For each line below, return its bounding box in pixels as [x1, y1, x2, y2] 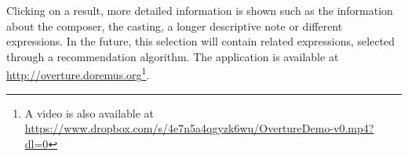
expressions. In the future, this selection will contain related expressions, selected [6, 33, 395, 49]
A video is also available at [24, 104, 155, 121]
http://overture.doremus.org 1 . [6, 64, 150, 83]
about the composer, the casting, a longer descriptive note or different [6, 17, 343, 34]
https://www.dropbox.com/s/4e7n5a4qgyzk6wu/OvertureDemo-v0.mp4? [24, 120, 374, 136]
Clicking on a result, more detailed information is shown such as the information [6, 2, 393, 18]
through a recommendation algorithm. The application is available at [6, 48, 339, 64]
